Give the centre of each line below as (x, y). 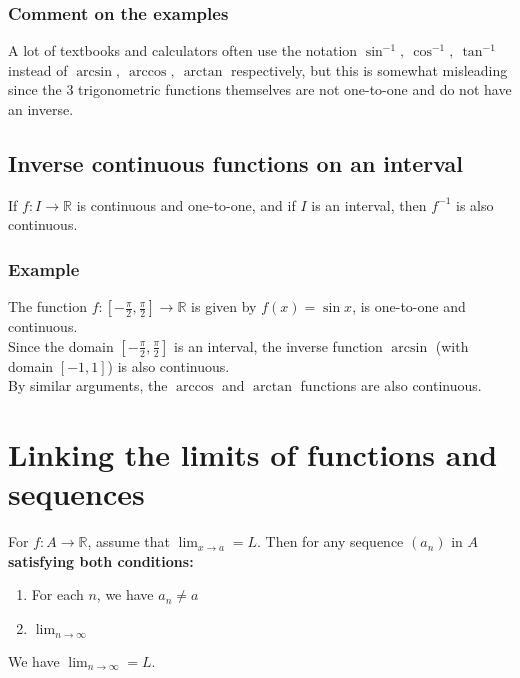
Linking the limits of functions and (253, 454)
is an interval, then (369, 204)
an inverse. (41, 109)
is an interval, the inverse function (278, 345)
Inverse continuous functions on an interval (236, 162)
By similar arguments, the (88, 385)
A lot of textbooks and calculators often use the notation (183, 50)
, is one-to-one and (409, 306)
